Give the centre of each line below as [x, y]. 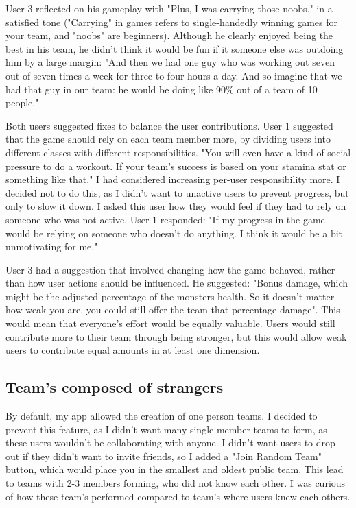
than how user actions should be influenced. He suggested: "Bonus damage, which [177, 283]
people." [22, 102]
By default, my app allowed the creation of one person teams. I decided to [162, 416]
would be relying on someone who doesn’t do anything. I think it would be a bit [174, 233]
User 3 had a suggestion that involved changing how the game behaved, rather [170, 269]
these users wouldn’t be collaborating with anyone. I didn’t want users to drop [170, 443]
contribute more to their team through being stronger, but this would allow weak [176, 336]
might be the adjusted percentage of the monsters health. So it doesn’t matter [170, 296]
